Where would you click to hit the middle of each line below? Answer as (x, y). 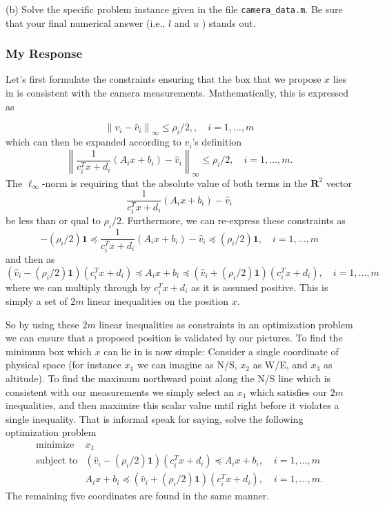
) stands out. (229, 22)
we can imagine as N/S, (187, 365)
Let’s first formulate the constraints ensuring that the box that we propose (164, 79)
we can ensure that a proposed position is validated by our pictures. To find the (174, 338)
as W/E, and (280, 365)
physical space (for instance (63, 365)
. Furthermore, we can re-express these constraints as (233, 220)
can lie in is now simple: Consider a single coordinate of (221, 351)
